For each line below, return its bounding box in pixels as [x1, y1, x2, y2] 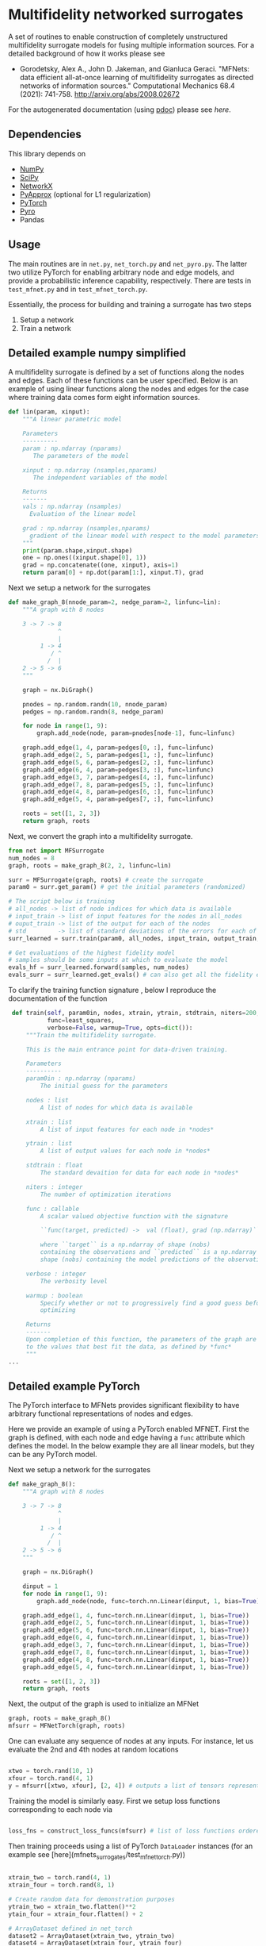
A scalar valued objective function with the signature [40, 1212, 228, 1220]
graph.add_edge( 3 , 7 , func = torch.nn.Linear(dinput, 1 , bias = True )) [22, 1641, 249, 1649]
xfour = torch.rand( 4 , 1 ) [8, 1774, 93, 1783]
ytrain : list [25, 1140, 73, 1148]
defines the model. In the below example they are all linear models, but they [8, 1441, 255, 1451]
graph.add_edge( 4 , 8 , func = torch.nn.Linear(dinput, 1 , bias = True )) [22, 1656, 249, 1663]
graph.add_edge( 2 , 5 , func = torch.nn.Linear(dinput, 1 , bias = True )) [22, 1619, 249, 1627]
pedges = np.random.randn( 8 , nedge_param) [22, 708, 165, 716]
